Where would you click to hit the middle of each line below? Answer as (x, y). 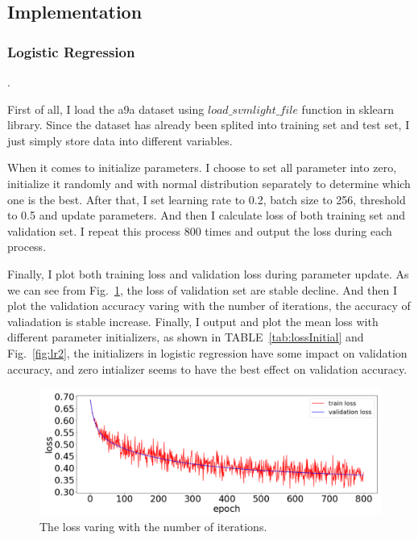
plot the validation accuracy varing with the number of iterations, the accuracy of (209, 306)
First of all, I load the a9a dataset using (106, 109)
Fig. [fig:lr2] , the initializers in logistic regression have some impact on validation (207, 352)
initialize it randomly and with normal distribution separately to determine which (209, 183)
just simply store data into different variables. (120, 140)
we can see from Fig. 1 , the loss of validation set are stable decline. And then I (202, 289)
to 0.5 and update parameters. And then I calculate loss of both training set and (206, 215)
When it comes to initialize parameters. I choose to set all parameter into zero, (202, 167)
